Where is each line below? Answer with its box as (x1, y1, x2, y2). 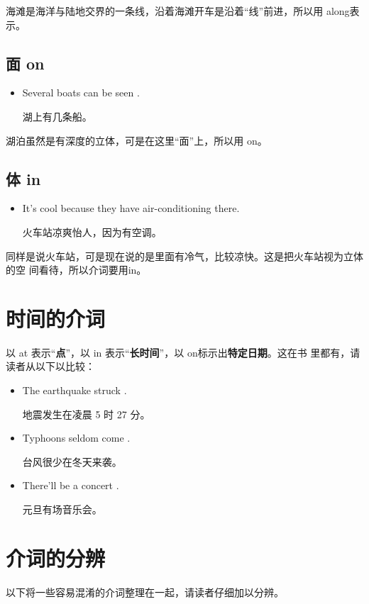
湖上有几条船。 (22, 108, 92, 123)
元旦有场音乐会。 (22, 502, 102, 517)
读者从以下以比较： (6, 359, 95, 374)
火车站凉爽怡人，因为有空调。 (22, 224, 162, 239)
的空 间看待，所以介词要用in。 (6, 262, 147, 277)
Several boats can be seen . (22, 85, 140, 100)
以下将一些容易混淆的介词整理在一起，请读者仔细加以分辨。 (6, 584, 284, 599)
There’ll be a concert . (22, 478, 119, 493)
